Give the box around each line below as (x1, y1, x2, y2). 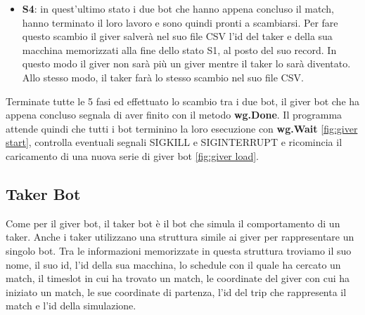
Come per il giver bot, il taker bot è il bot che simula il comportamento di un (6, 215, 340, 230)
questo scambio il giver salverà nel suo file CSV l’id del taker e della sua (22, 29, 333, 43)
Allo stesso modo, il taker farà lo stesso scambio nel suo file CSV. (22, 69, 304, 84)
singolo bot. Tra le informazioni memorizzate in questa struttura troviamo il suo (6, 243, 352, 257)
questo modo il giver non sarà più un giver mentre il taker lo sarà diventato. (22, 56, 351, 71)
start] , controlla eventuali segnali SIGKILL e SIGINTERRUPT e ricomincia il (6, 135, 342, 149)
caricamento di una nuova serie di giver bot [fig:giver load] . (6, 148, 259, 163)
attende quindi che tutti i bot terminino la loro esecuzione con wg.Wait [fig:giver (6, 121, 358, 135)
